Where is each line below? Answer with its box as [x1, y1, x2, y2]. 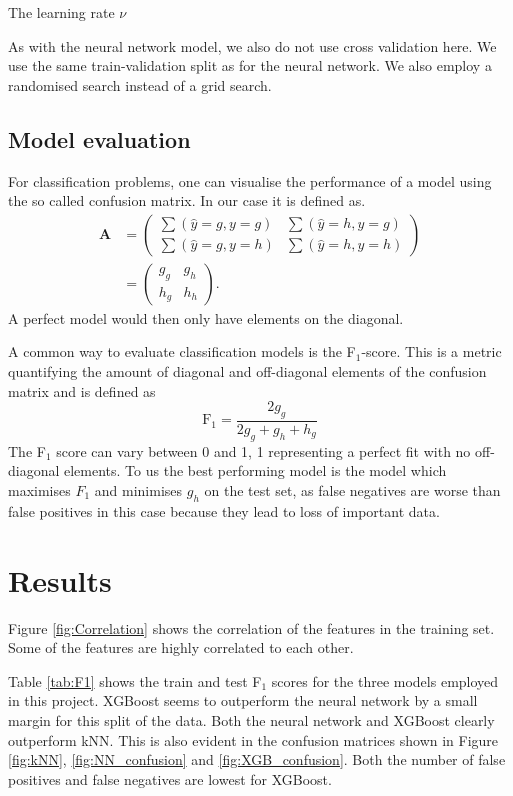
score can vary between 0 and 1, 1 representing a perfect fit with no [56, 440, 471, 461]
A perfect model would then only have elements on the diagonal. [8, 307, 404, 328]
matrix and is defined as [8, 380, 156, 401]
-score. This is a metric [361, 341, 502, 362]
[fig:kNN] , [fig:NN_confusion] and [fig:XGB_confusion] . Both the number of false [8, 749, 506, 770]
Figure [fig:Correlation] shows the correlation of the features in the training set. [8, 617, 495, 638]
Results [8, 559, 112, 600]
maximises [8, 480, 71, 501]
